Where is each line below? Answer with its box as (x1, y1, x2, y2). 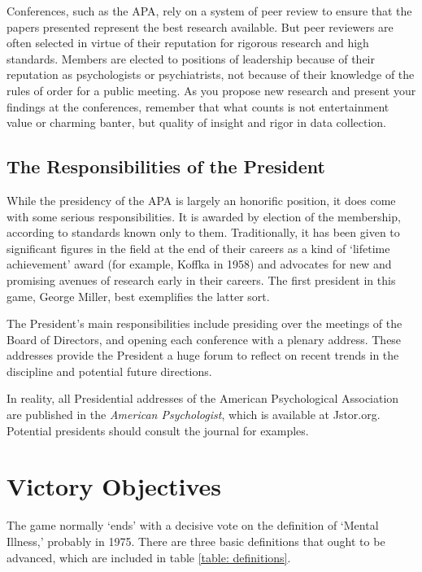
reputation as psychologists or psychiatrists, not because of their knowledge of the (7, 66, 415, 83)
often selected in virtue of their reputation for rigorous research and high (7, 34, 369, 51)
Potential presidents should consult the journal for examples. (7, 421, 309, 439)
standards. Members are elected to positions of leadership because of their (7, 50, 375, 67)
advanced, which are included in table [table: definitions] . (7, 548, 291, 565)
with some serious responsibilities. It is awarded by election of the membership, (7, 207, 401, 225)
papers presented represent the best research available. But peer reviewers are (7, 18, 394, 35)
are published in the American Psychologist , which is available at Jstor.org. (7, 406, 381, 423)
